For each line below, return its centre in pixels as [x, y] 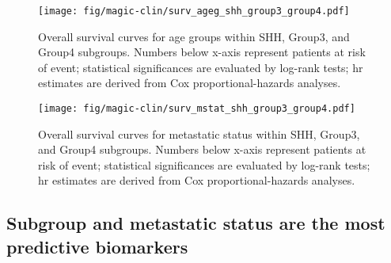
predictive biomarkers [97, 246]
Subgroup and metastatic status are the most [196, 223]
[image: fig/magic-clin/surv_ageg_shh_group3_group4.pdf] [194, 11]
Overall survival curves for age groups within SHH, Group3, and [194, 36]
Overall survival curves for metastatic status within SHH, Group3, [199, 133]
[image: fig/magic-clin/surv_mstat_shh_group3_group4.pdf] [197, 109]
